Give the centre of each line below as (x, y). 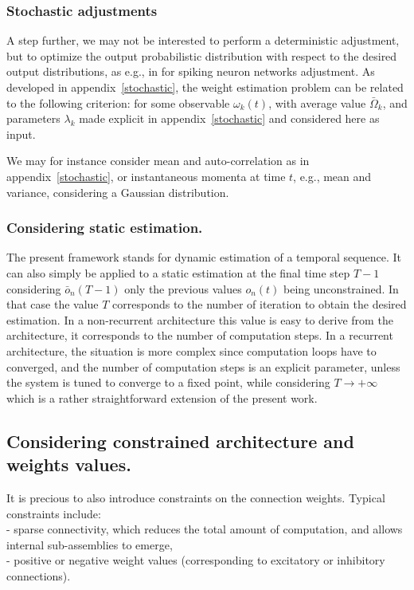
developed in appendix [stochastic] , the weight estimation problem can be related (205, 87)
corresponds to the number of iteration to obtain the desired (260, 304)
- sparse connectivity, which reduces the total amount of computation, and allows (205, 529)
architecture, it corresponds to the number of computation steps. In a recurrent (200, 335)
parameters (33, 118)
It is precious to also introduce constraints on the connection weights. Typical (196, 497)
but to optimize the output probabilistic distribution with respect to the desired (202, 55)
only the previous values (183, 288)
